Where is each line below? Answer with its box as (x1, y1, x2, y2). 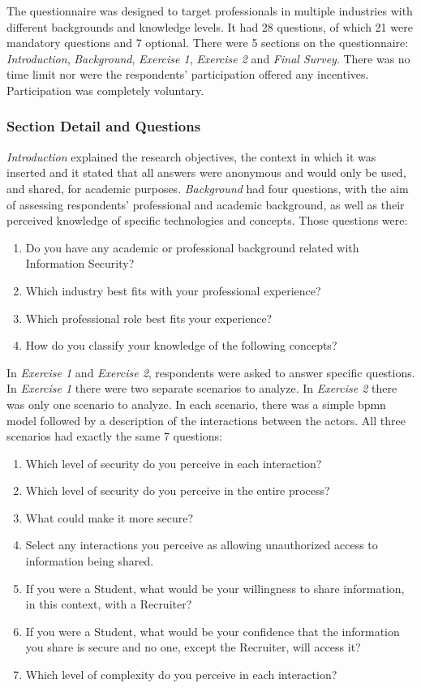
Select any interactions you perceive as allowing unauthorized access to (25, 536, 378, 553)
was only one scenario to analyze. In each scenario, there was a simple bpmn (6, 395, 386, 412)
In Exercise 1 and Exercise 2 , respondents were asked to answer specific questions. (6, 363, 415, 381)
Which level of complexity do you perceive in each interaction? (25, 666, 337, 683)
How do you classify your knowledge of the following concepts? (25, 337, 337, 354)
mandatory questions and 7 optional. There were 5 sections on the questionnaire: (6, 34, 409, 51)
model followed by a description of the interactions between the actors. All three (6, 411, 406, 428)
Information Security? (25, 255, 135, 272)
